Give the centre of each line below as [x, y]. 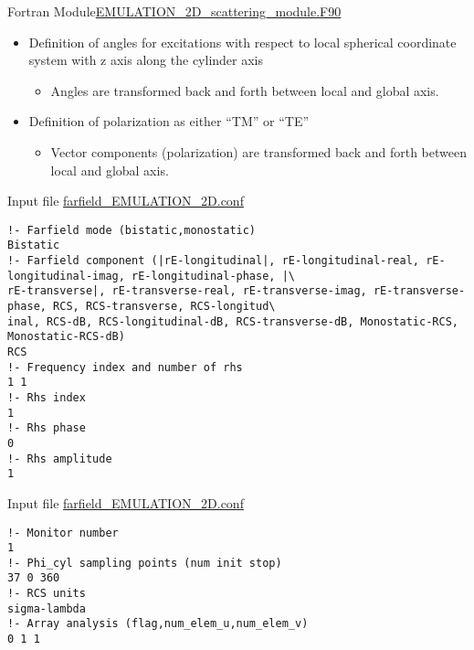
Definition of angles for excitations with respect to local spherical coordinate [242, 42]
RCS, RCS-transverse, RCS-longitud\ [164, 307]
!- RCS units [47, 594]
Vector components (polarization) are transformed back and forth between [258, 151]
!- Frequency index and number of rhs [125, 367]
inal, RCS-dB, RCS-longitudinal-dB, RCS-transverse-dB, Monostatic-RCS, [233, 321]
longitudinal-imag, [66, 276]
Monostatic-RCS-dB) [66, 337]
